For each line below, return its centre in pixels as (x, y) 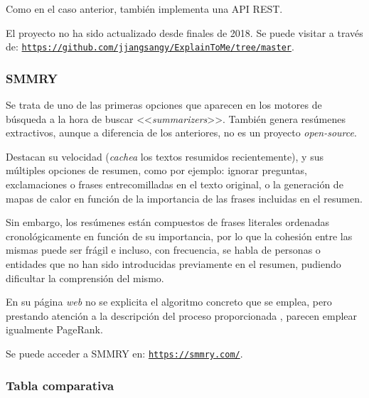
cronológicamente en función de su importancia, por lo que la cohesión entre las (179, 236)
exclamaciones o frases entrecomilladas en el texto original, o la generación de (175, 184)
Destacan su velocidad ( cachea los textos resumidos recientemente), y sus (165, 156)
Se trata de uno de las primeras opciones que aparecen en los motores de (164, 105)
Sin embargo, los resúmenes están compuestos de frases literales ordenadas (168, 222)
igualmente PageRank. (54, 329)
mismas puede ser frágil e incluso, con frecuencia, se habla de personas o (163, 250)
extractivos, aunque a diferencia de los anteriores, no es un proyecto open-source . (181, 133)
